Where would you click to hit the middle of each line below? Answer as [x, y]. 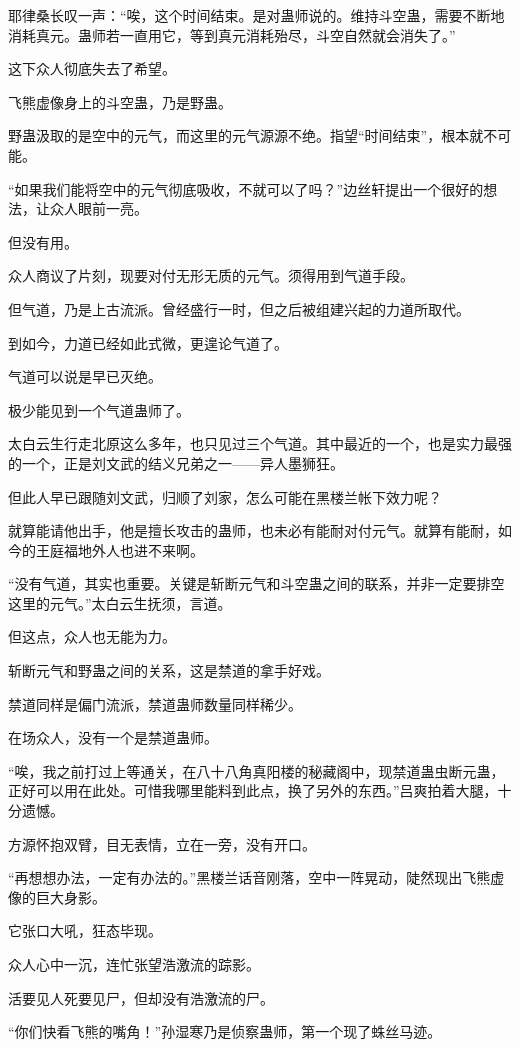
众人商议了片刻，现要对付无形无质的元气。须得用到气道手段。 [211, 275]
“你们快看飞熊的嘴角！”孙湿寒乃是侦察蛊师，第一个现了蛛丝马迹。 [225, 1031]
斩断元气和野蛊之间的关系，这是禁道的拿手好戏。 [169, 670]
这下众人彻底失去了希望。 [92, 68]
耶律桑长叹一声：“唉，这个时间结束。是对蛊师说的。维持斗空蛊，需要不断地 [256, 15]
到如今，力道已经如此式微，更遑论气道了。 [148, 342]
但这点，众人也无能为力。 [92, 636]
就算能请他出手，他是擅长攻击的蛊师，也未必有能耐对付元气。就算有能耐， [253, 530]
